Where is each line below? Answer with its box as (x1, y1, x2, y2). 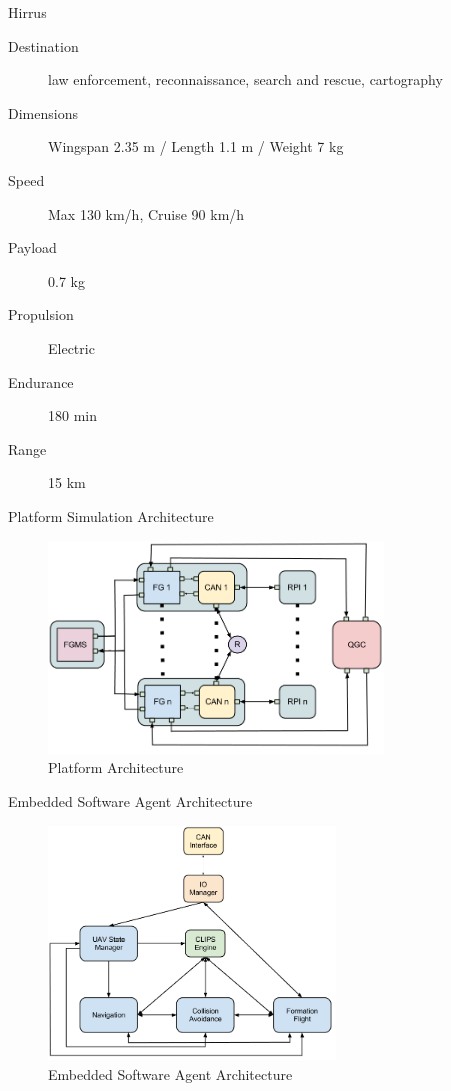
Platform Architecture (48, 757, 184, 778)
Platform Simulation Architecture (8, 505, 214, 526)
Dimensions (8, 102, 78, 123)
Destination (8, 35, 79, 56)
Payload (8, 237, 57, 258)
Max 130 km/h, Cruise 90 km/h (48, 203, 245, 224)
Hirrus (8, 2, 47, 22)
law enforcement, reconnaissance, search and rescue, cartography (48, 69, 443, 90)
